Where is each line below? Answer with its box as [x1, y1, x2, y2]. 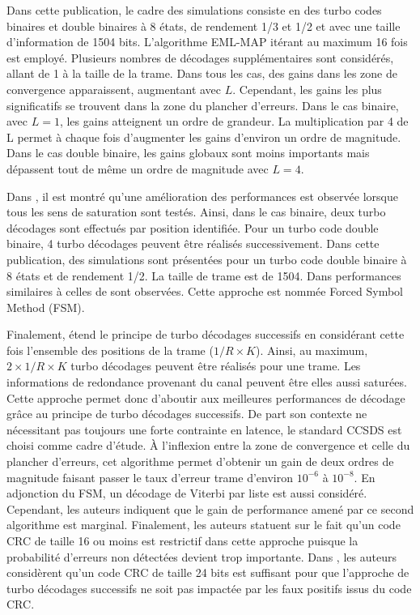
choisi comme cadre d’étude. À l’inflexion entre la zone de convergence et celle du [6, 437, 410, 454]
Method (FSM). [6, 298, 85, 315]
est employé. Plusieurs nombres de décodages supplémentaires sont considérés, [6, 49, 394, 66]
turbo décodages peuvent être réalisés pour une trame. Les [70, 357, 361, 374]
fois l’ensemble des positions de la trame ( [6, 341, 214, 358]
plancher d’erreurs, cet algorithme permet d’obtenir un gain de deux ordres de [6, 453, 394, 470]
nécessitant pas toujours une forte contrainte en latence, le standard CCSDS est [6, 421, 402, 438]
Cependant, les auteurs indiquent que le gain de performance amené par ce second [6, 500, 414, 517]
